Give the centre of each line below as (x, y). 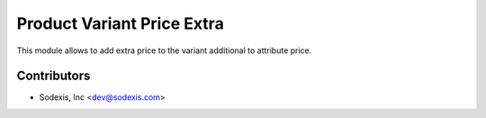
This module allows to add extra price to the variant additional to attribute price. (164, 50)
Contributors (54, 76)
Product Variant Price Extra (120, 23)
